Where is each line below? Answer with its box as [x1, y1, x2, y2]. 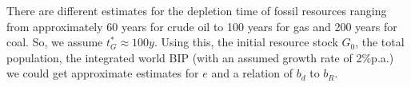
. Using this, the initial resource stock [154, 34, 338, 50]
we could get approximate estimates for [6, 65, 199, 81]
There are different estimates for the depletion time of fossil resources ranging [6, 2, 387, 18]
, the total [355, 34, 405, 50]
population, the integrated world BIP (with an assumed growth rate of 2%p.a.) [6, 49, 394, 65]
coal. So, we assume [6, 34, 103, 50]
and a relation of [211, 65, 293, 81]
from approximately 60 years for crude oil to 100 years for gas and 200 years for [6, 18, 397, 34]
